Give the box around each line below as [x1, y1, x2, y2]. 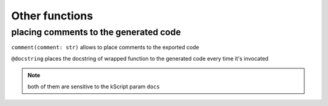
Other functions [11, 9, 94, 22]
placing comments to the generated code [11, 27, 182, 38]
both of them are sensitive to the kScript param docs [27, 82, 160, 90]
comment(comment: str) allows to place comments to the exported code [11, 44, 200, 51]
